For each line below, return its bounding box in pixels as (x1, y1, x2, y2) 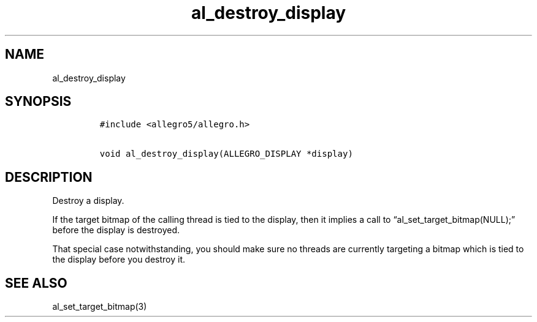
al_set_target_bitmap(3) (52, 301, 147, 312)
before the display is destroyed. (52, 225, 180, 236)
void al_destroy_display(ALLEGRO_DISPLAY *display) (99, 149, 353, 159)
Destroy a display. (52, 195, 124, 206)
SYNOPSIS (5, 94, 72, 110)
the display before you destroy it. (52, 254, 186, 265)
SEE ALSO (5, 275, 67, 291)
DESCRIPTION (5, 169, 93, 185)
